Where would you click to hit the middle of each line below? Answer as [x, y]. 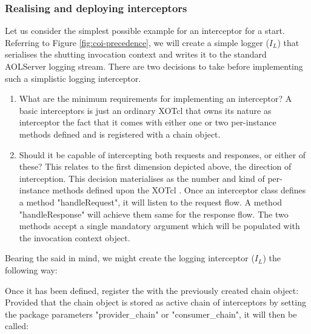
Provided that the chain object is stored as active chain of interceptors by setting [155, 302]
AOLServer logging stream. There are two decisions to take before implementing [154, 66]
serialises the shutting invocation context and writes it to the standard [136, 54]
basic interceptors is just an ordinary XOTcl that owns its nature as [145, 110]
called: [17, 326]
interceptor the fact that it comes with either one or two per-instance [148, 122]
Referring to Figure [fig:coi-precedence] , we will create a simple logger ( [137, 42]
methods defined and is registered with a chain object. [120, 134]
